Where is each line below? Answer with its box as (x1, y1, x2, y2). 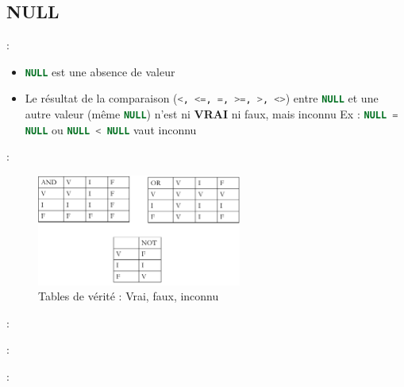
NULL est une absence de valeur (25, 63, 175, 79)
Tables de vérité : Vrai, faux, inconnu (38, 288, 219, 304)
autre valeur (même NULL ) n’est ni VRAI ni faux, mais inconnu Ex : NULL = (25, 106, 398, 122)
